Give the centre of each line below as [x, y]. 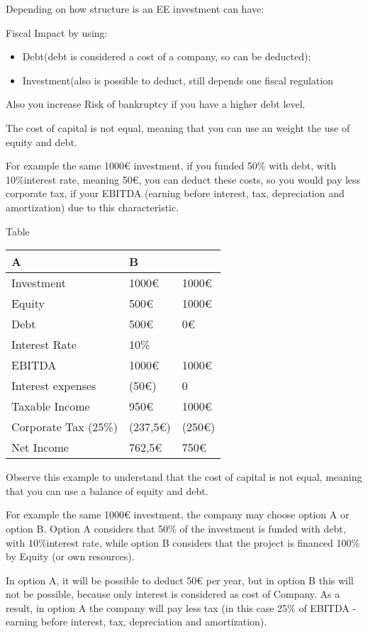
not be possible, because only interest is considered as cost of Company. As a [173, 594]
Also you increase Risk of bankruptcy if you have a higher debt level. [156, 104]
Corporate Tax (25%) [65, 427]
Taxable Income [51, 406]
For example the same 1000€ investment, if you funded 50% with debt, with [171, 166]
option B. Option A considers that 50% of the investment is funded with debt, [176, 528]
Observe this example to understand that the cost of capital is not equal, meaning [184, 477]
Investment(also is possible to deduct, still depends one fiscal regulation [178, 80]
